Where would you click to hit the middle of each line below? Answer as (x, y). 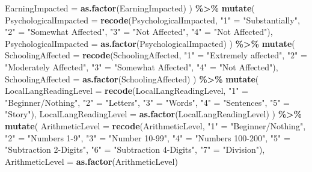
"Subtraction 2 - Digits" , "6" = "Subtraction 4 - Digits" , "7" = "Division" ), (135, 149)
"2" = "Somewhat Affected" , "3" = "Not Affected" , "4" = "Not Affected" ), (139, 32)
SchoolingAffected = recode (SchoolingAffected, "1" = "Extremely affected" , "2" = (156, 55)
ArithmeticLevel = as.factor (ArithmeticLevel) (91, 161)
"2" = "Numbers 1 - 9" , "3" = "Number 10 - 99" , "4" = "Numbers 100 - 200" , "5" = (148, 137)
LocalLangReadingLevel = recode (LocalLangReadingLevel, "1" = (127, 91)
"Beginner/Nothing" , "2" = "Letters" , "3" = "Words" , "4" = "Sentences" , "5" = (148, 102)
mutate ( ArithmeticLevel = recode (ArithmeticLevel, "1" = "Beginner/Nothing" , (155, 125)
